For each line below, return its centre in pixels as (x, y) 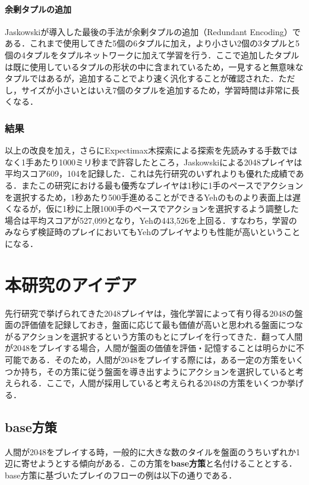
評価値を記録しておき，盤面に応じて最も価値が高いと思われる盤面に (154, 325)
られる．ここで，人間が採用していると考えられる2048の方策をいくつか (150, 383)
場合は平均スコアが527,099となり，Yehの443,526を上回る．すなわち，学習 (147, 220)
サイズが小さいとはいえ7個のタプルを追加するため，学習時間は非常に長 (160, 90)
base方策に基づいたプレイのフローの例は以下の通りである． (121, 475)
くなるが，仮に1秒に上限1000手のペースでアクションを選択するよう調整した (152, 209)
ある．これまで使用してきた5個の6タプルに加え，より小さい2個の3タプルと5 (152, 43)
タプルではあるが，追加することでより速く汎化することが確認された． (142, 78)
